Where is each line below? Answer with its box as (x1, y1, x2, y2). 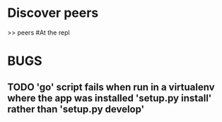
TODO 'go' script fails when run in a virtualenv (7, 81, 215, 93)
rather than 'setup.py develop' (7, 103, 145, 115)
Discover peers (7, 5, 99, 21)
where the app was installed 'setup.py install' (7, 92, 212, 104)
